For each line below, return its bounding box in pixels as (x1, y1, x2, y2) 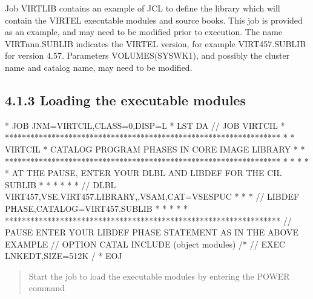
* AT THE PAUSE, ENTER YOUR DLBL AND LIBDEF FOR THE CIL (5, 166, 282, 179)
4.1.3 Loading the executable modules (5, 90, 246, 109)
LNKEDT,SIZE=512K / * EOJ (5, 249, 122, 262)
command (28, 281, 65, 294)
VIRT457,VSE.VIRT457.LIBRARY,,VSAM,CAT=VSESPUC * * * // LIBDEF (5, 190, 300, 203)
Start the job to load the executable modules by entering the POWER (28, 269, 290, 282)
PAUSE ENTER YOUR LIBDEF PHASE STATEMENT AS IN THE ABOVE (5, 226, 298, 238)
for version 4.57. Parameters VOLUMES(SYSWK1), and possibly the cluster (5, 49, 290, 62)
